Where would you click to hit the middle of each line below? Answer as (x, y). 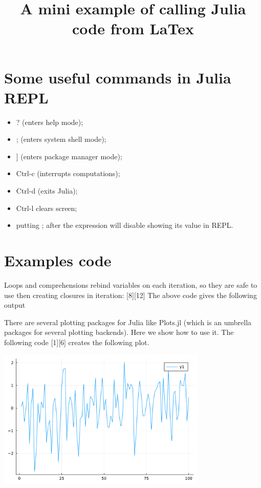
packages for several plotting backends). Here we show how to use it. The (119, 332)
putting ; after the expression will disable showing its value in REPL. (125, 225)
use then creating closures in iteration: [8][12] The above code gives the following (130, 295)
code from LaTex (133, 28)
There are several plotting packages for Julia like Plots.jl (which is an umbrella (128, 322)
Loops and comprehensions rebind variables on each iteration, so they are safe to (131, 284)
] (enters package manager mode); (69, 156)
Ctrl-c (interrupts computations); (68, 173)
